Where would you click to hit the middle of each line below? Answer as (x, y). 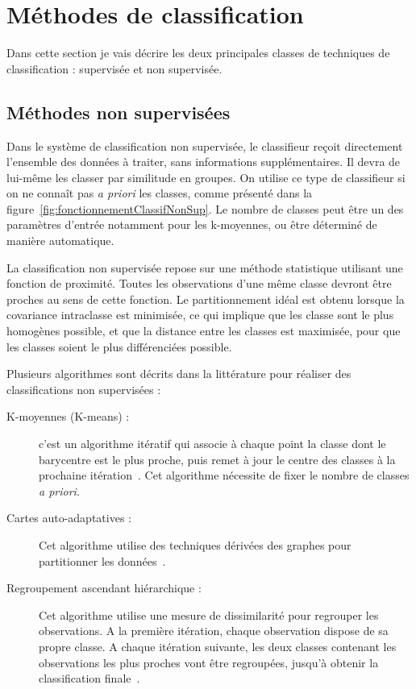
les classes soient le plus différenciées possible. (119, 346)
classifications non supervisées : (84, 389)
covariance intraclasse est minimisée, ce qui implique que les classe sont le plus (200, 315)
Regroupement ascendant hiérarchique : (104, 588)
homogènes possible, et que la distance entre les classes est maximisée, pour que (204, 331)
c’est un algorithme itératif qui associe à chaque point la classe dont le (212, 444)
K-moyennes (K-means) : (68, 416)
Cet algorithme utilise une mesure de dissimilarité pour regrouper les (209, 614)
